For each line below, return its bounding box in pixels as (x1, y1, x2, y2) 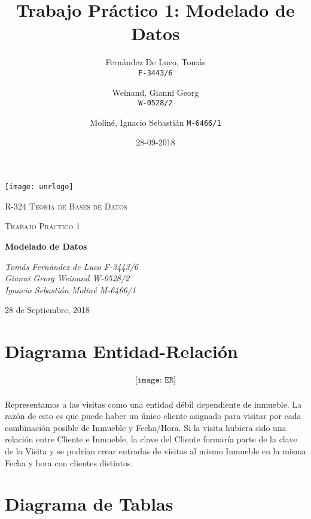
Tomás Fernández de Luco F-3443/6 (5, 260, 138, 272)
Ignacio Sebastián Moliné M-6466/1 (5, 283, 136, 296)
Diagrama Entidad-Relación (5, 339, 239, 363)
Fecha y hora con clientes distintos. (5, 456, 133, 469)
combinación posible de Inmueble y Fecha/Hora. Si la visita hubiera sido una (5, 421, 286, 433)
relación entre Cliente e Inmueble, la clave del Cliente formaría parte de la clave (5, 433, 297, 445)
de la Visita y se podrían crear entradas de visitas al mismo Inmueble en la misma (5, 445, 306, 457)
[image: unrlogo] (5, 183, 74, 192)
